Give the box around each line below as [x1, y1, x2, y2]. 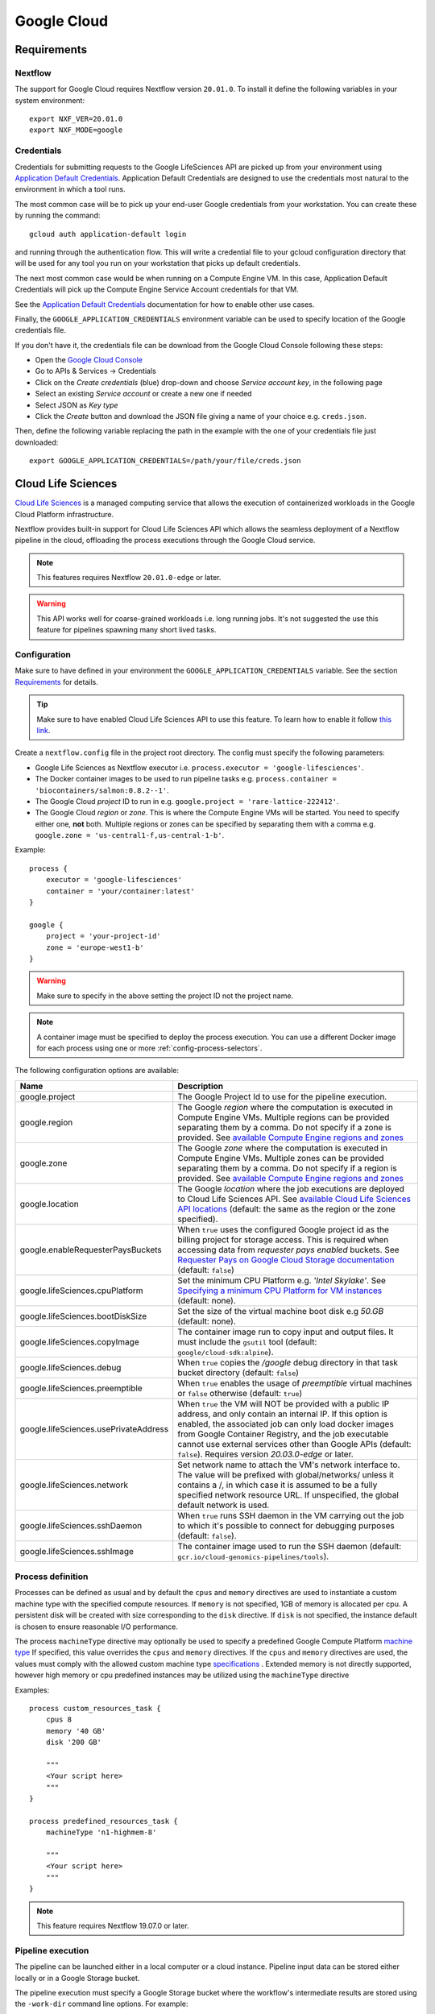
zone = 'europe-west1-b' [45, 943, 144, 952]
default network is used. [177, 1499, 270, 1510]
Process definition [14, 1571, 89, 1582]
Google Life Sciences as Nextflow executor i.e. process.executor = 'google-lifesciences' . [35, 762, 364, 773]
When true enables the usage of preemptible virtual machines [177, 1378, 412, 1389]
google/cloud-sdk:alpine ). [177, 1346, 274, 1357]
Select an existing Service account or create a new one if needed [35, 389, 253, 399]
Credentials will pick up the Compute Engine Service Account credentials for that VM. [14, 284, 300, 294]
